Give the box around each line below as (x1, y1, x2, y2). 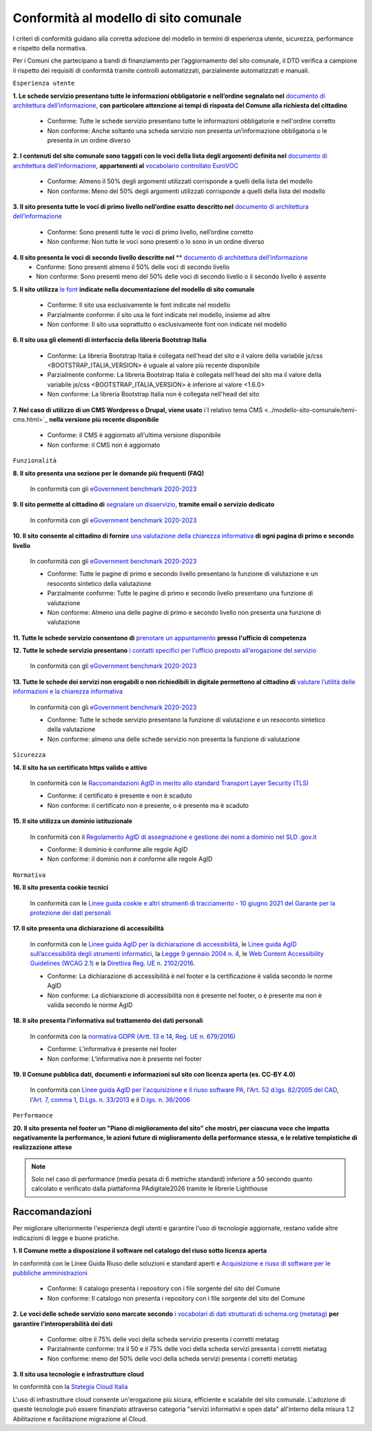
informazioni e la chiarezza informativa (12, 687, 123, 696)
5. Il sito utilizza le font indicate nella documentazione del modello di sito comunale (12, 285, 255, 293)
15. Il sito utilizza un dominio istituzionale (12, 817, 133, 825)
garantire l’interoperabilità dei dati (12, 1319, 113, 1328)
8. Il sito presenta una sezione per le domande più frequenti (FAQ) (12, 469, 205, 477)
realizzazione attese (12, 1143, 72, 1151)
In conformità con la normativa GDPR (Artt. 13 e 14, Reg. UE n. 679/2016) (30, 1032, 236, 1040)
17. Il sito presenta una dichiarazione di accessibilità (12, 924, 165, 933)
